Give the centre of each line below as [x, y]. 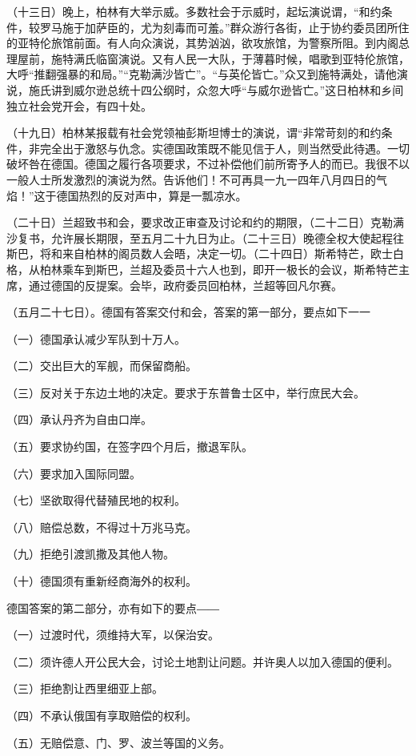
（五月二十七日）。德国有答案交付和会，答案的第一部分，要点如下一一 [188, 312]
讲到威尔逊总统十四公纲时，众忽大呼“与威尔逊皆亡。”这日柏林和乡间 [227, 89]
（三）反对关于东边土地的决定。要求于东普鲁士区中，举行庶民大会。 [186, 392]
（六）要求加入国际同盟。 [74, 473]
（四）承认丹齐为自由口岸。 [79, 419]
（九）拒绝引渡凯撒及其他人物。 [90, 554]
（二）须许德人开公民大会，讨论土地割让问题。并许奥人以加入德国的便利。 [202, 661]
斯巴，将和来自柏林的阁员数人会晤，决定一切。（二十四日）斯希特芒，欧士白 [205, 253]
